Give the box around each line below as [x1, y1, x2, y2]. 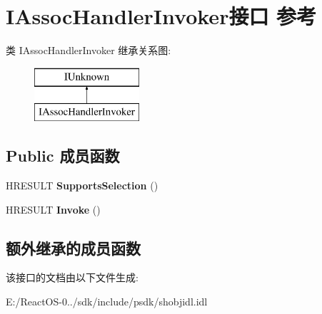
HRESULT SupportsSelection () [6, 178, 159, 193]
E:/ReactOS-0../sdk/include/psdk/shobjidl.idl [6, 294, 208, 309]
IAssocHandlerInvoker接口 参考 [6, 1, 317, 31]
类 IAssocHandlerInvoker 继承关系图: [6, 43, 171, 58]
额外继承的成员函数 [6, 236, 141, 258]
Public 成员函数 [6, 145, 120, 167]
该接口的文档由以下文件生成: [6, 270, 139, 285]
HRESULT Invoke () [6, 202, 101, 216]
